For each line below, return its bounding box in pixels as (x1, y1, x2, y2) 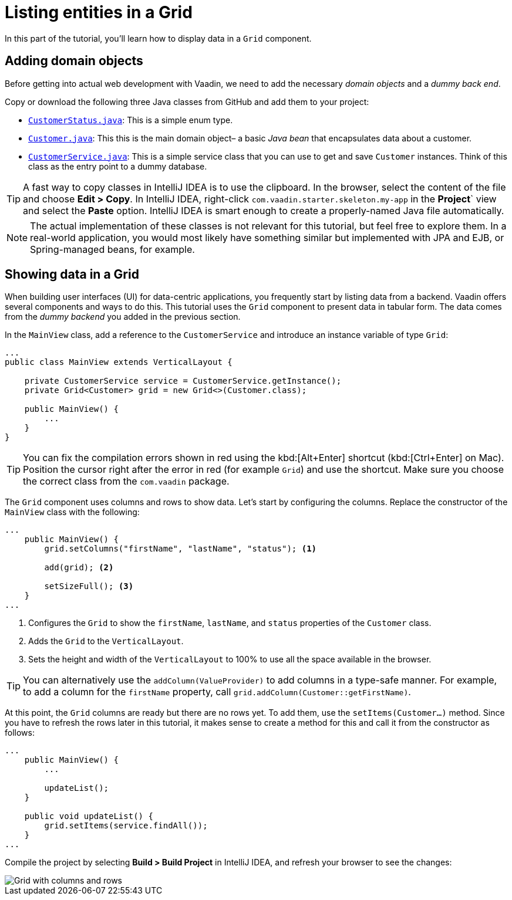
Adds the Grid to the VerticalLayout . (28, 636, 184, 647)
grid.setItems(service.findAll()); (44, 821, 208, 831)
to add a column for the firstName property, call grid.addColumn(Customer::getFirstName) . (23, 686, 411, 698)
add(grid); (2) (44, 563, 114, 573)
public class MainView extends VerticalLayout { (5, 357, 233, 367)
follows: (5, 728, 35, 738)
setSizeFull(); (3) (44, 581, 134, 591)
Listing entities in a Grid (5, 2, 193, 22)
